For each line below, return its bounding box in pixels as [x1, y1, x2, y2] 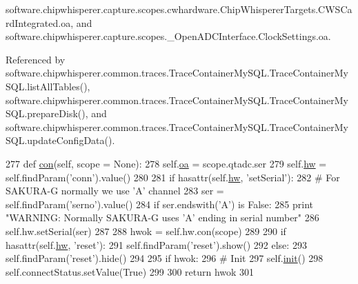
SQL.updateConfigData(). [6, 133, 115, 148]
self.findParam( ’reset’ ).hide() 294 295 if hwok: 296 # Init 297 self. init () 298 [6, 251, 324, 265]
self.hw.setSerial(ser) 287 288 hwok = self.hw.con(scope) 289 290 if [6, 223, 286, 238]
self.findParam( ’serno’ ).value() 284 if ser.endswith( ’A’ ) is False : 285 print [6, 196, 314, 211]
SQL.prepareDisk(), [6, 106, 88, 121]
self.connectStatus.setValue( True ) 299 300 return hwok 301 [6, 264, 255, 278]
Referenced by [6, 52, 66, 66]
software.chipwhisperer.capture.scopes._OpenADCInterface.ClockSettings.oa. [6, 29, 331, 43]
